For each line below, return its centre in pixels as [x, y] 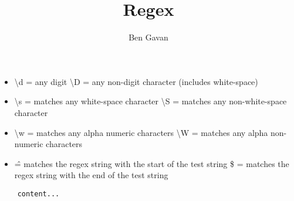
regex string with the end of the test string [91, 175]
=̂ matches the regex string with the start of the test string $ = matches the [152, 163]
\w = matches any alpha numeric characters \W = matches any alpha [141, 132]
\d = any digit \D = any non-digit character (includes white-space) [136, 81]
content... [38, 194]
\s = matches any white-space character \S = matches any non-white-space [151, 101]
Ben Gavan [148, 37]
